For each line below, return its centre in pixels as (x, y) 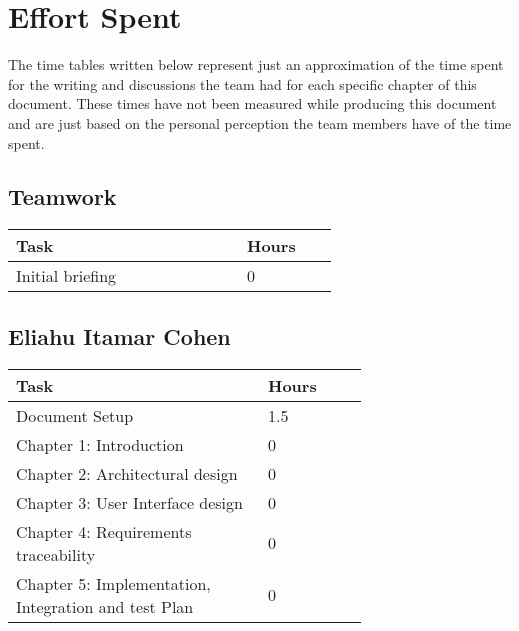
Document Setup (75, 415)
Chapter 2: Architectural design (127, 473)
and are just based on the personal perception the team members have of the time (260, 122)
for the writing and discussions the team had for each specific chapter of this (242, 83)
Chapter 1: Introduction (100, 444)
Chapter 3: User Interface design (129, 502)
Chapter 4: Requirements (104, 531)
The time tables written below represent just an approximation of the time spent (256, 64)
